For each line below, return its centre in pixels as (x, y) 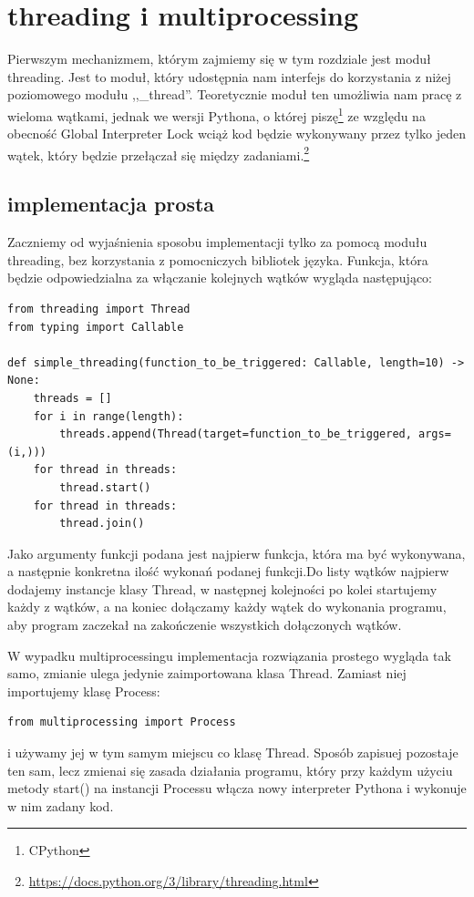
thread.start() (105, 487)
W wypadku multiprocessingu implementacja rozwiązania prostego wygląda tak (229, 655)
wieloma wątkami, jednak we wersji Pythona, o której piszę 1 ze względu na (216, 114)
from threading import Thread (99, 309)
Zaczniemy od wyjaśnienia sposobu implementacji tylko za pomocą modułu (217, 242)
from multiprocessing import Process (122, 722)
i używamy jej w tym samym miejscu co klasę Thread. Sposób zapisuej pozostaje (233, 753)
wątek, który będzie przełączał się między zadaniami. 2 (159, 153)
